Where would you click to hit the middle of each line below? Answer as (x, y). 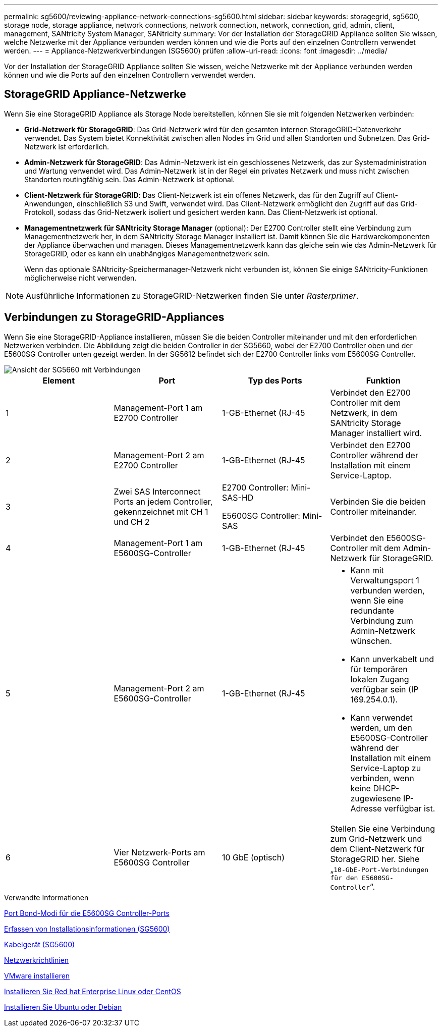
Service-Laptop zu (386, 768)
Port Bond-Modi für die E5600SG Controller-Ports (87, 913)
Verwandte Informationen (46, 897)
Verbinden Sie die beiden (378, 501)
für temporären (379, 669)
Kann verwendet (381, 717)
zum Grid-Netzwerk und (376, 838)
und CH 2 (132, 522)
